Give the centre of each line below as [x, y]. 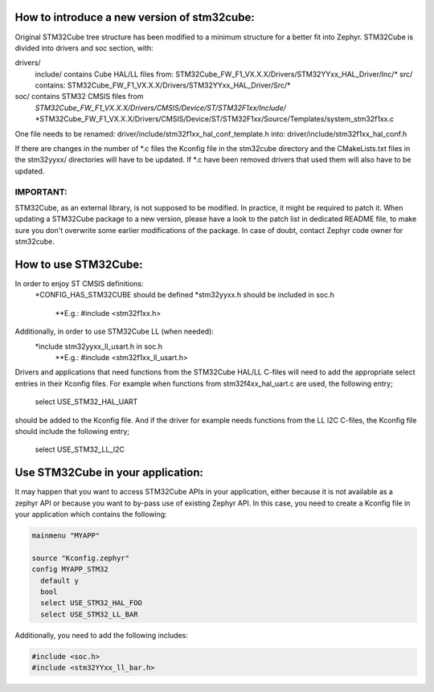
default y [60, 580]
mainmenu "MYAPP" [66, 536]
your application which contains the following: [91, 514]
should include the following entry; [72, 431]
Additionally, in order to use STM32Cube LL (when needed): [115, 332]
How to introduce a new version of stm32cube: [135, 17]
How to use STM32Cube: [79, 264]
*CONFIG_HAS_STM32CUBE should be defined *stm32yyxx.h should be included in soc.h [185, 295]
